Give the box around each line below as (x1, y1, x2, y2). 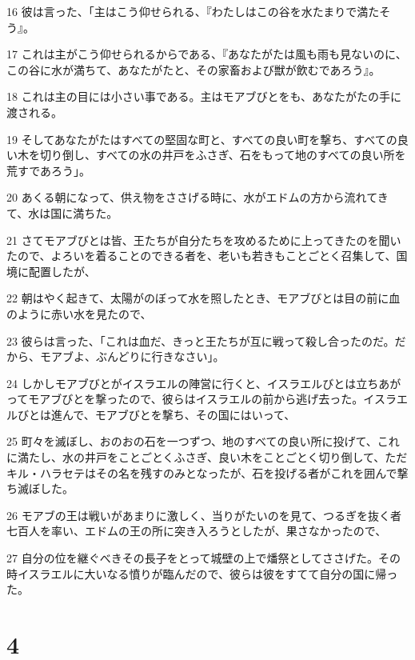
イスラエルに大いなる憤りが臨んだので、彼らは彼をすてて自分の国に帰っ (17, 565, 398, 582)
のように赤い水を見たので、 (6, 305, 152, 322)
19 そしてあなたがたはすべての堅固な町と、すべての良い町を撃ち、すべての (6, 130, 397, 147)
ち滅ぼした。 (6, 480, 74, 497)
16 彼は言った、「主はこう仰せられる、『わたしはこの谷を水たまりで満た (6, 3, 380, 19)
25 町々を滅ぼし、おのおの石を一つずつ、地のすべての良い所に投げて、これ (6, 433, 400, 450)
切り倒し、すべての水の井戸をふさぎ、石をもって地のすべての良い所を (39, 146, 406, 163)
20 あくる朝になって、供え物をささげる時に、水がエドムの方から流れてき (6, 189, 389, 206)
